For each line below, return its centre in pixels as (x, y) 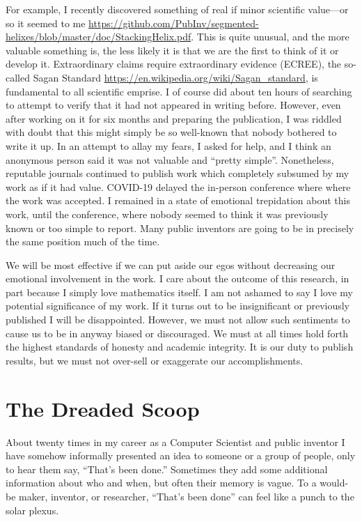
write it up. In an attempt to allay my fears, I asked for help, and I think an (168, 145)
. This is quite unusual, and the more (270, 37)
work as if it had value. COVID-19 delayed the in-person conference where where (178, 186)
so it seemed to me (46, 23)
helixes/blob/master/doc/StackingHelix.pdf (99, 37)
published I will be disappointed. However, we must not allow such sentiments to (178, 320)
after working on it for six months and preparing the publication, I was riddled (174, 118)
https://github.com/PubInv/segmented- (174, 23)
